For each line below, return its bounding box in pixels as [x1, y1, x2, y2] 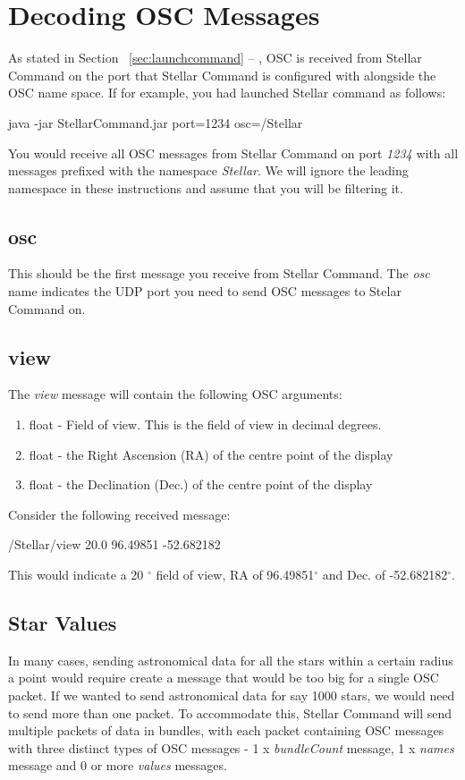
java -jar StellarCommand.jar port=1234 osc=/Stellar [8, 113, 303, 131]
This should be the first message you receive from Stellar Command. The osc [8, 264, 430, 283]
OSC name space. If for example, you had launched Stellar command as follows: [8, 83, 446, 102]
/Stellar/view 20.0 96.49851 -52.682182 [8, 535, 221, 554]
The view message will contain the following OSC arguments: [8, 385, 342, 403]
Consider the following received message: [8, 504, 231, 523]
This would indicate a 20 [8, 565, 144, 584]
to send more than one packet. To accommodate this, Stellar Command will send [8, 703, 452, 722]
